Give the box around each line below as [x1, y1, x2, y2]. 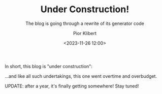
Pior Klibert [73, 30, 97, 36]
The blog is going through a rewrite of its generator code [25, 20, 144, 26]
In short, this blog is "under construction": [5, 63, 92, 69]
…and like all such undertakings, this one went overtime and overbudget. [5, 73, 157, 79]
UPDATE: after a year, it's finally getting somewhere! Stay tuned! [5, 83, 139, 89]
